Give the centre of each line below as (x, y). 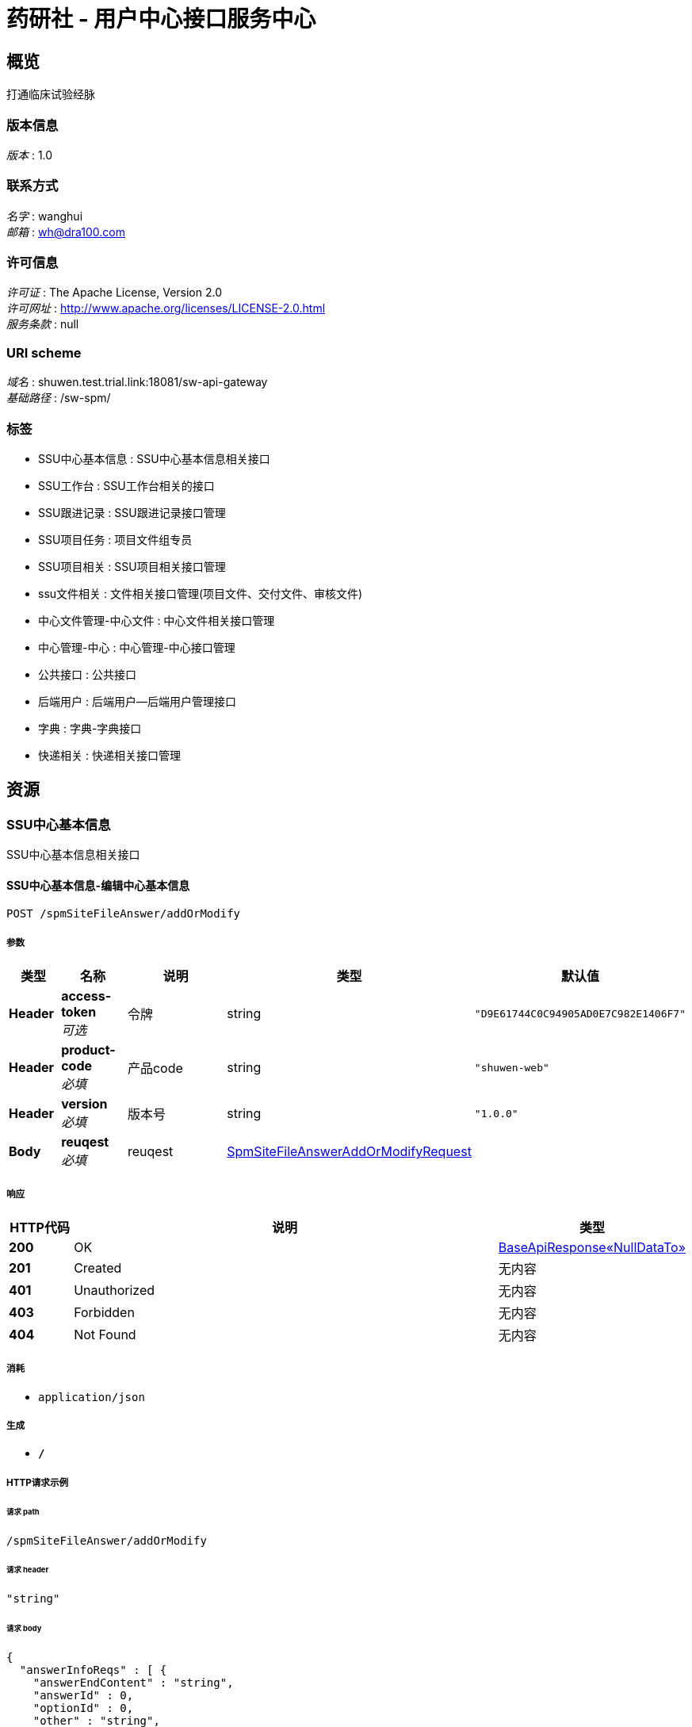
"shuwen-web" (512, 1067)
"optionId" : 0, (83, 1708)
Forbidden (104, 1312)
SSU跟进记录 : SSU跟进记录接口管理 (132, 512)
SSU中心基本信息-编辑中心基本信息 (98, 885)
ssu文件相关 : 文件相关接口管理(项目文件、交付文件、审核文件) (201, 593)
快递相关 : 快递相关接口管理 (109, 755)
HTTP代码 (40, 1227)
